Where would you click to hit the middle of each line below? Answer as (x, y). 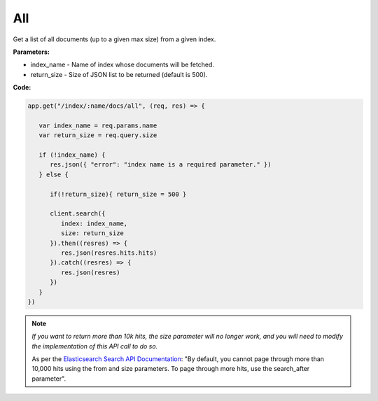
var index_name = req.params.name (98, 125)
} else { (54, 174)
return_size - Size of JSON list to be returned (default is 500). (119, 74)
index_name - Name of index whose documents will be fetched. (122, 65)
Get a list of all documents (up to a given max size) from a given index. (114, 39)
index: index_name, (94, 223)
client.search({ (78, 214)
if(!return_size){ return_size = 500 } (118, 194)
